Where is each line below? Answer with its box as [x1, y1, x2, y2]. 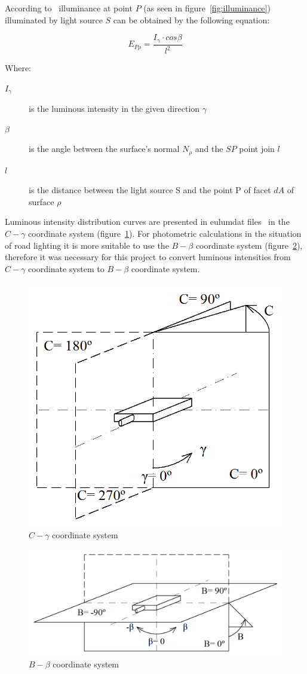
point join [239, 142, 275, 155]
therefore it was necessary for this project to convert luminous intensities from [5, 251, 291, 263]
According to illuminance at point [5, 2, 133, 14]
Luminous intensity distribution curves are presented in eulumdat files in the [5, 215, 290, 228]
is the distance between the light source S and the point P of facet [29, 184, 271, 196]
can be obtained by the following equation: [113, 13, 270, 26]
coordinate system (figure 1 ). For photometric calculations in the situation [28, 227, 302, 240]
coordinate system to [28, 262, 105, 275]
